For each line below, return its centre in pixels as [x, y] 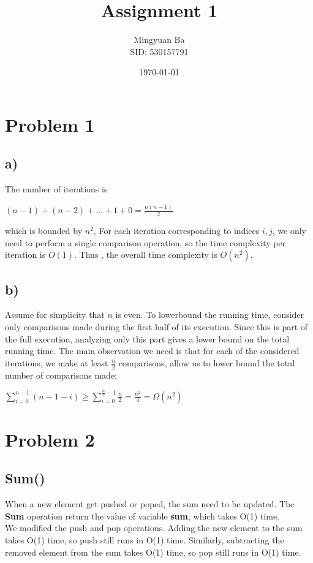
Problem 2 [50, 439]
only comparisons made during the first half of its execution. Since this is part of [156, 327]
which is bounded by [44, 231]
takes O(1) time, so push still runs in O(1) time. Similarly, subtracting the [145, 539]
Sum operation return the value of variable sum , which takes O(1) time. [142, 516]
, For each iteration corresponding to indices [176, 231]
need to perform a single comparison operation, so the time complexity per [145, 242]
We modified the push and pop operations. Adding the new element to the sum [154, 528]
